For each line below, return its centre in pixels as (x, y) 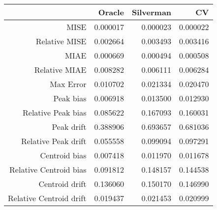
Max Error (68, 84)
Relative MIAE (60, 70)
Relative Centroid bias (48, 169)
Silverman (152, 12)
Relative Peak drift (54, 141)
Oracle (111, 12)
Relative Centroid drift (47, 198)
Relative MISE (61, 41)
